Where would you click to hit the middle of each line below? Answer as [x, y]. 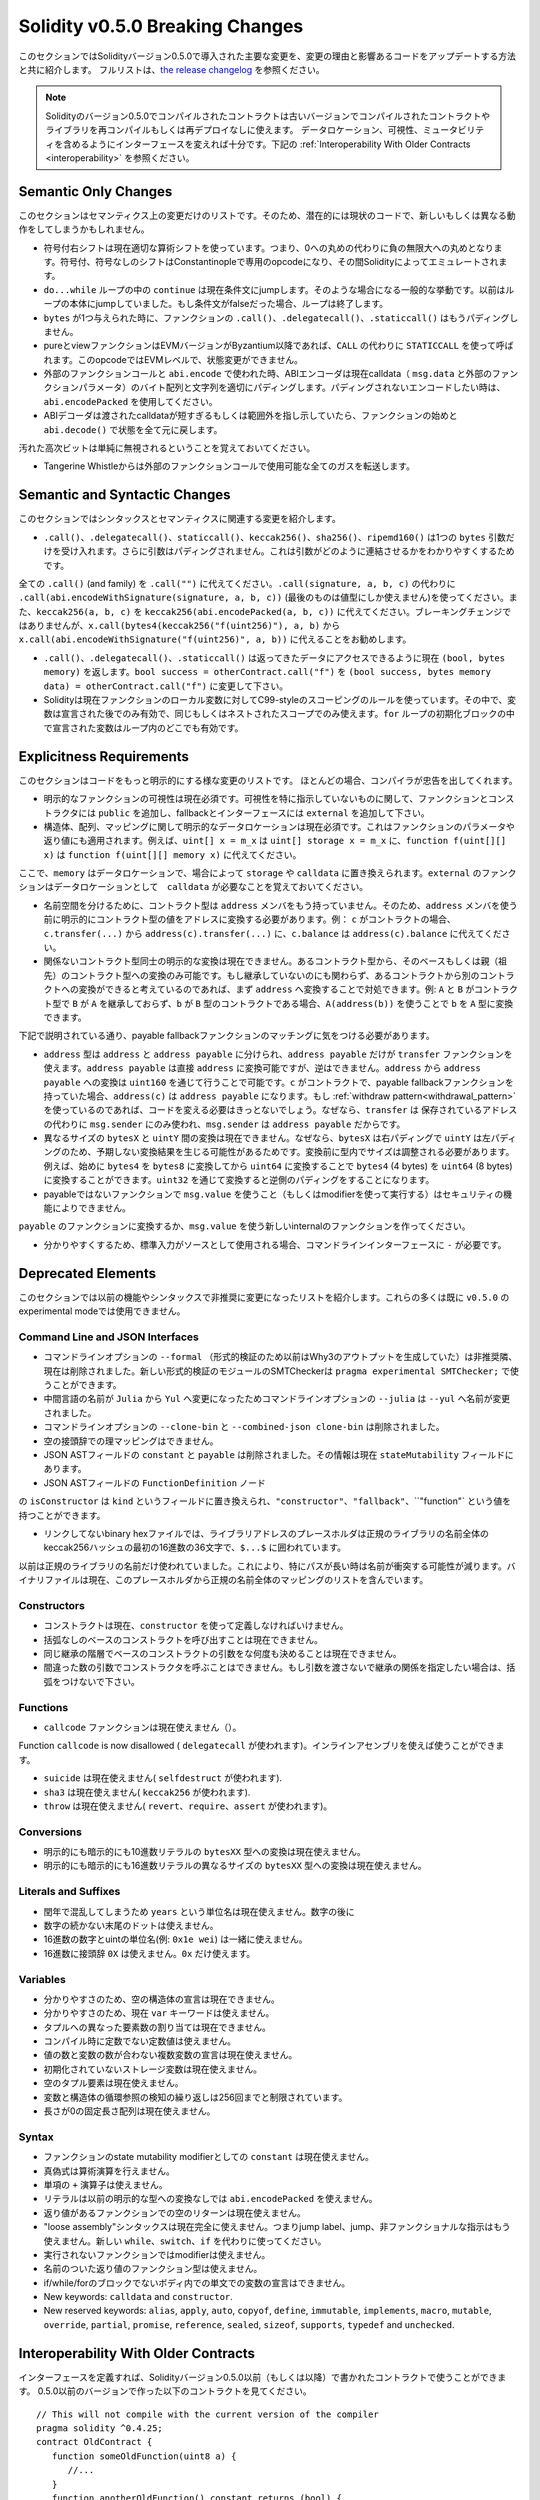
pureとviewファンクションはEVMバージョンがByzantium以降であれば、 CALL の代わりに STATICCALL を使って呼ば [278, 346]
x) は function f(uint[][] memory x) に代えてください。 [172, 854]
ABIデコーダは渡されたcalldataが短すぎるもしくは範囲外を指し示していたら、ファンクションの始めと [250, 416]
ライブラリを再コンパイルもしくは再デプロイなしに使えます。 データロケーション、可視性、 [234, 130]
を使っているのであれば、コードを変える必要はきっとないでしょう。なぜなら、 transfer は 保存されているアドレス [280, 1110]
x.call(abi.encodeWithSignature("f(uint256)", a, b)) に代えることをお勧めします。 [215, 639]
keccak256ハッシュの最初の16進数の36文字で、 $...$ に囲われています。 [195, 1547]
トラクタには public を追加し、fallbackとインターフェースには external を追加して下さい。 [236, 812]
